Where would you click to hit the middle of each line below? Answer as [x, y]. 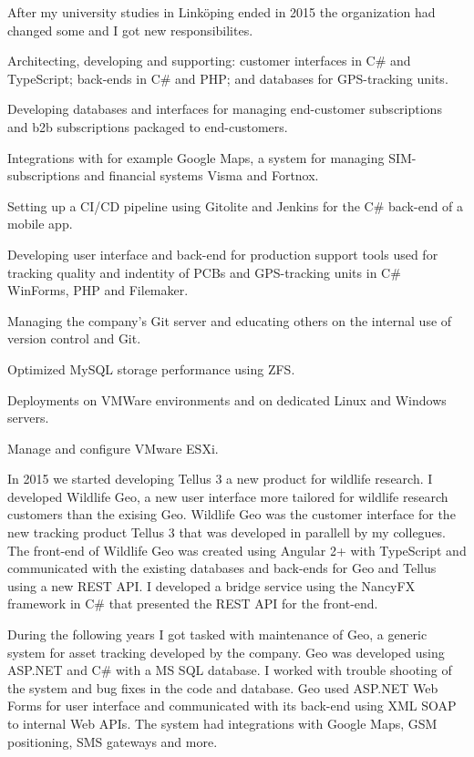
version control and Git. [74, 338]
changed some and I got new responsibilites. [130, 30]
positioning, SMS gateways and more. [113, 741]
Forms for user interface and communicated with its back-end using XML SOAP [232, 706]
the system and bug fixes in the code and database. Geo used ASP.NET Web [223, 687]
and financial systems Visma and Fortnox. [201, 175]
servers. [28, 418]
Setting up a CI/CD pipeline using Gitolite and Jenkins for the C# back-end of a [236, 205]
